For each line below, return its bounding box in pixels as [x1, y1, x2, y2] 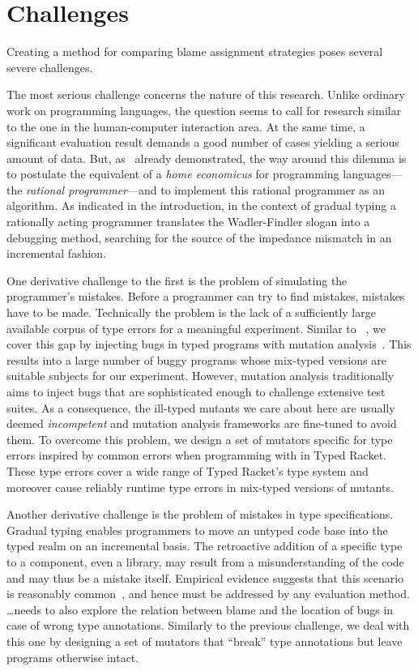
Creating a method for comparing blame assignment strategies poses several [6, 43, 383, 60]
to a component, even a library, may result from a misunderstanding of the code [6, 553, 404, 570]
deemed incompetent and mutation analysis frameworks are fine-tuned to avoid [6, 415, 397, 432]
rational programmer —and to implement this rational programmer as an [26, 181, 386, 198]
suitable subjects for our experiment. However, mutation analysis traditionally [6, 367, 395, 384]
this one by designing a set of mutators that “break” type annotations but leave [6, 632, 403, 649]
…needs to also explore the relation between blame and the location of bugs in [6, 600, 394, 618]
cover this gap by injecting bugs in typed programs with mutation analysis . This [6, 335, 412, 353]
